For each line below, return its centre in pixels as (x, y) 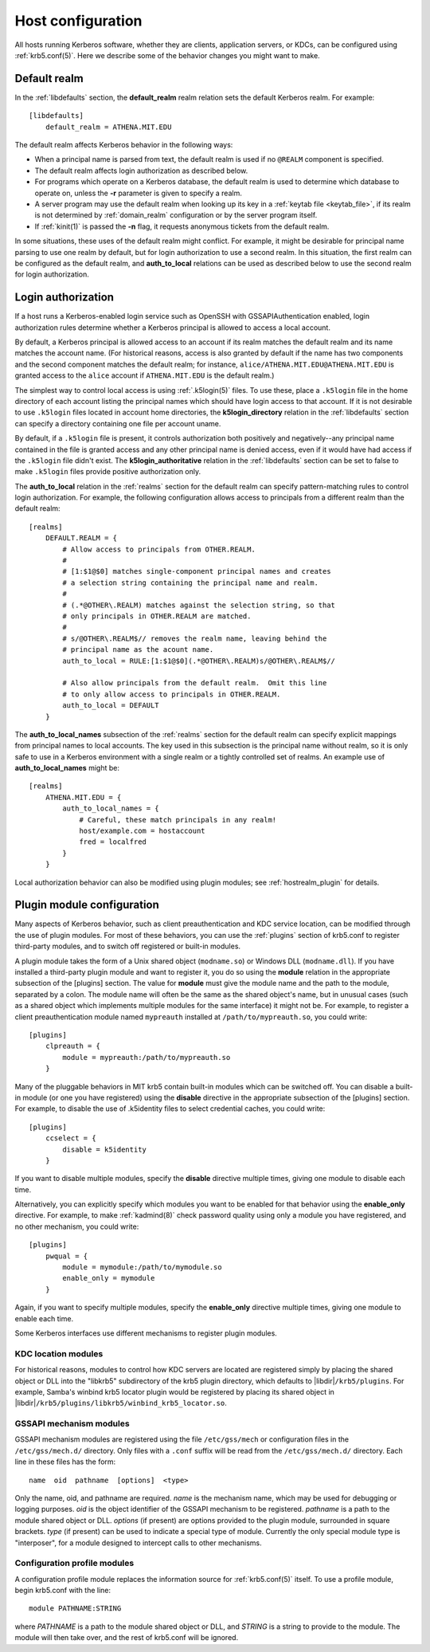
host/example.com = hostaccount (143, 831)
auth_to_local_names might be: (67, 768)
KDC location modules (59, 1353)
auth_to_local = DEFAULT (111, 706)
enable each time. (44, 1318)
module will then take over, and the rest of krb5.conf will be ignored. (127, 1638)
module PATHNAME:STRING (75, 1609)
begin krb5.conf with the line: (63, 1591)
